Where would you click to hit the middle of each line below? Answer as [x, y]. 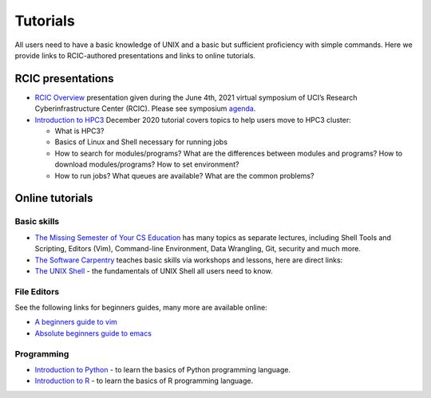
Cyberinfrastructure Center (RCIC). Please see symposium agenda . [145, 108]
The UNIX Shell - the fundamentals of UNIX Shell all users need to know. [154, 270]
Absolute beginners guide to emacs [93, 333]
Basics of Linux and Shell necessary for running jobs [141, 142]
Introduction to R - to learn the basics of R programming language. [144, 381]
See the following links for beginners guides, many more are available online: [141, 308]
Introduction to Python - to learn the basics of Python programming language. [163, 369]
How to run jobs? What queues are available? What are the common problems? [184, 175]
